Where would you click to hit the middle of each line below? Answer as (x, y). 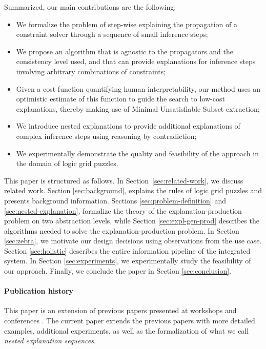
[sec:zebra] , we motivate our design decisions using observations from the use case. (133, 241)
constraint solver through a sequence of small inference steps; (112, 34)
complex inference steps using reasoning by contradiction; (106, 136)
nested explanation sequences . (50, 341)
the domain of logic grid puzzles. (67, 163)
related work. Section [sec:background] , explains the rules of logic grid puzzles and (133, 190)
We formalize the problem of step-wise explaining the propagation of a (127, 24)
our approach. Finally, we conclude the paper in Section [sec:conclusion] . (118, 271)
